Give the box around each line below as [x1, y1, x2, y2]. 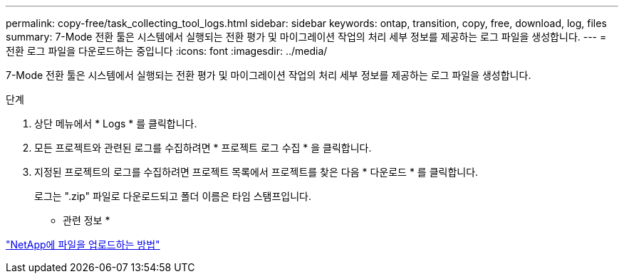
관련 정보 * [63, 214, 110, 226]
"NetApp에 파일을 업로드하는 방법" [6, 238, 160, 251]
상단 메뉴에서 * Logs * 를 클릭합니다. [34, 117, 197, 130]
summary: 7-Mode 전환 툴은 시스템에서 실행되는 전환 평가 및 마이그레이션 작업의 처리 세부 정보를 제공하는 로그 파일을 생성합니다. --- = [6, 31, 607, 43]
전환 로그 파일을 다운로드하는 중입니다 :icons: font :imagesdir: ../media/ [6, 45, 328, 57]
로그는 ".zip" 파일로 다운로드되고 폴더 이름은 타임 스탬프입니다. [34, 190, 312, 202]
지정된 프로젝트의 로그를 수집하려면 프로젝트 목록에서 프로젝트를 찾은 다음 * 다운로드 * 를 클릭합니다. [34, 166, 479, 178]
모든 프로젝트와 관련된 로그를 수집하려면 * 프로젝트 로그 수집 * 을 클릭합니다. [34, 142, 372, 154]
